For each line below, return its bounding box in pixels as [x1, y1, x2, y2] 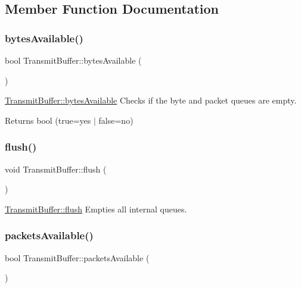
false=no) [98, 114, 134, 126]
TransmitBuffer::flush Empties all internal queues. [5, 202, 187, 215]
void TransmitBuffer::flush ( [5, 162, 107, 175]
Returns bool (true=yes [5, 114, 91, 126]
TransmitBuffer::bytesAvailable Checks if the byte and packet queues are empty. [5, 94, 297, 107]
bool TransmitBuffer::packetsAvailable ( [5, 251, 150, 264]
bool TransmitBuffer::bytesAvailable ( [5, 54, 142, 66]
